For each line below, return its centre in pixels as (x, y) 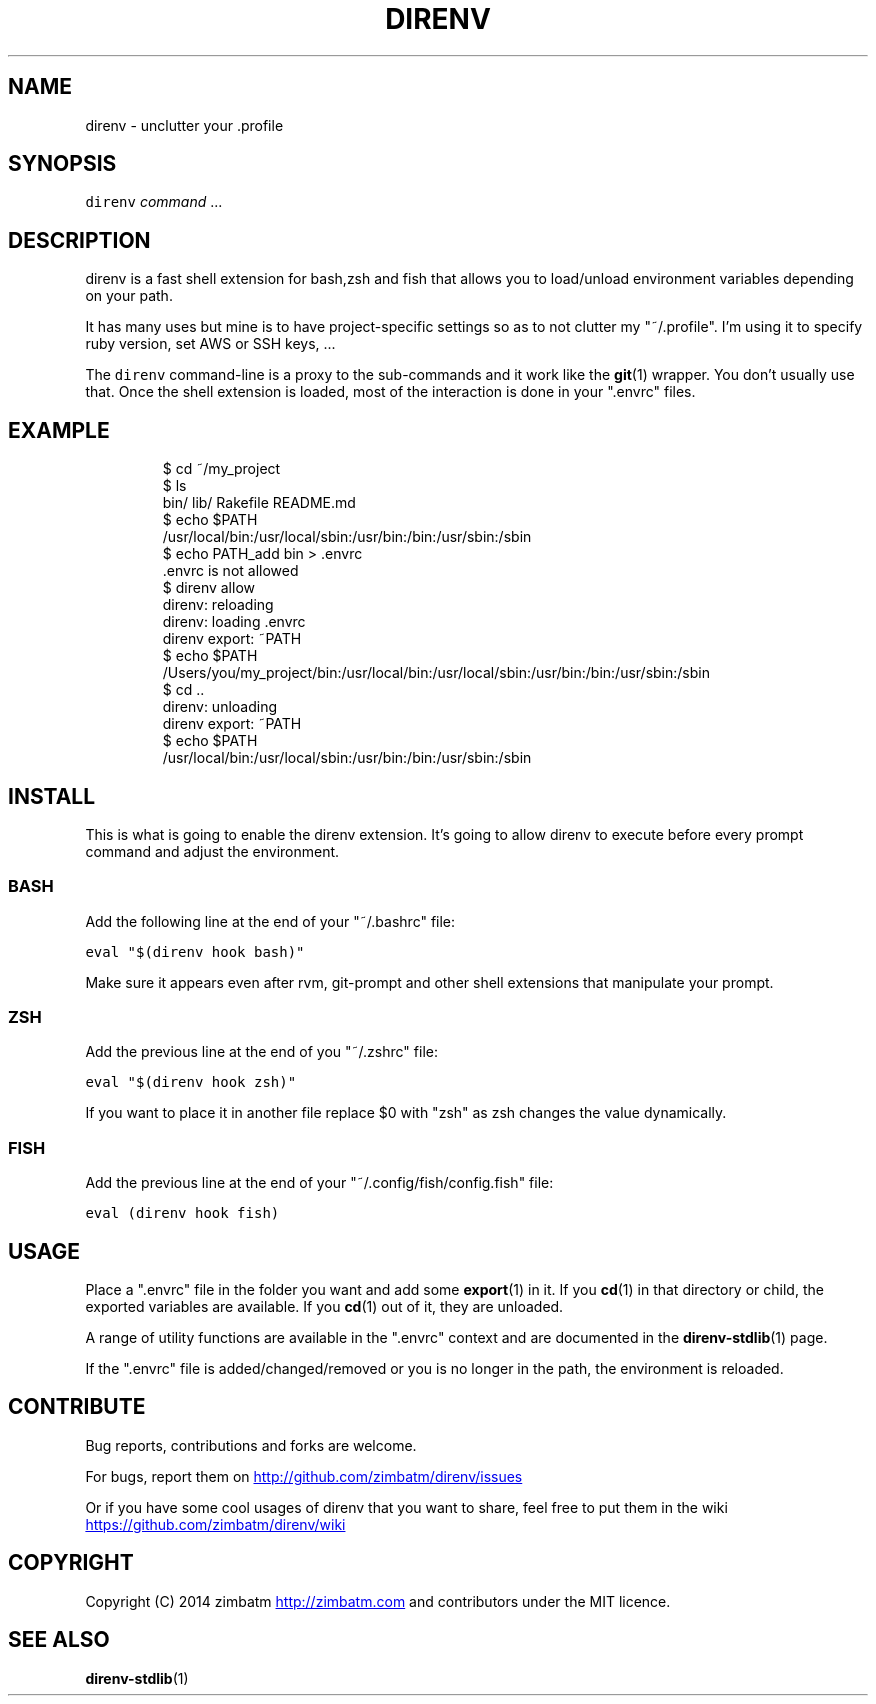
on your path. (129, 296)
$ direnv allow (208, 588)
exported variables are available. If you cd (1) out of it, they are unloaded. (324, 1307)
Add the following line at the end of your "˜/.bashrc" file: (270, 921)
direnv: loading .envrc (234, 622)
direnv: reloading (218, 605)
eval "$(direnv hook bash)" (195, 951)
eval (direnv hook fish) (182, 1213)
